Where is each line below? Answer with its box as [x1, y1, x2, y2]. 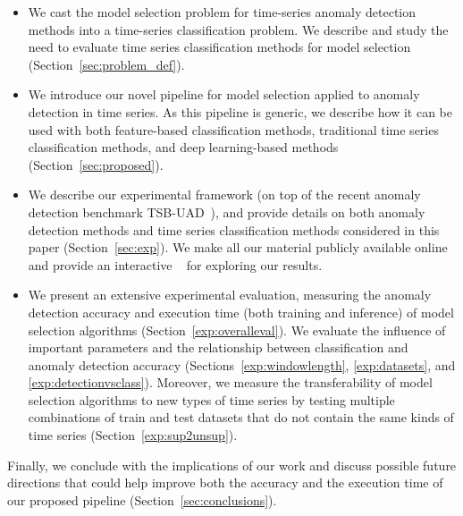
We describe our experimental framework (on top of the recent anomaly [28, 185, 421, 204]
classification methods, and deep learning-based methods [28, 138, 339, 156]
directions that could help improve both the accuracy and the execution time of [7, 473, 443, 492]
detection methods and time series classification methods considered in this [28, 220, 440, 239]
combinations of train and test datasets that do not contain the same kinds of [28, 408, 454, 427]
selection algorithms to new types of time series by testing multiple [28, 390, 395, 409]
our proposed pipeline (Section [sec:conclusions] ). [7, 490, 277, 509]
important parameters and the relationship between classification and [28, 338, 408, 357]
